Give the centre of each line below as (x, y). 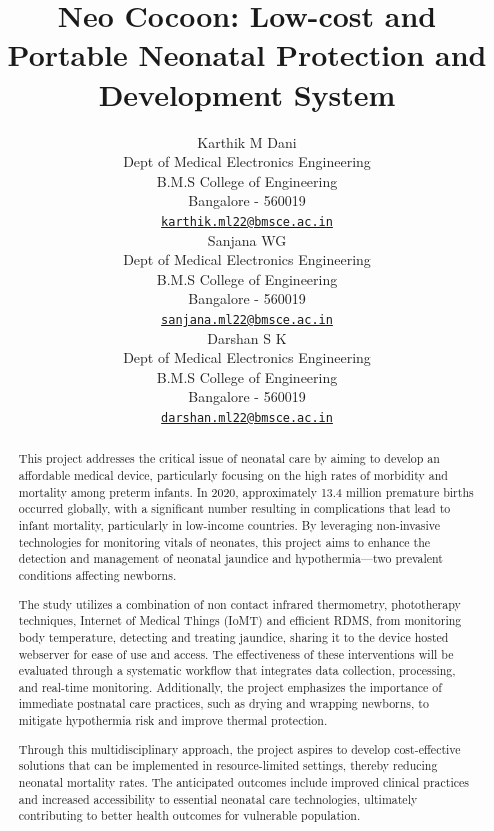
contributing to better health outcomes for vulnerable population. (189, 815)
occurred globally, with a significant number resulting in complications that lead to (234, 508)
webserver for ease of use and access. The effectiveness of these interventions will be (236, 653)
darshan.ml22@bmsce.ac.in (247, 417)
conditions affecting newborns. (97, 574)
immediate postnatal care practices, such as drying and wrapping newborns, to (223, 703)
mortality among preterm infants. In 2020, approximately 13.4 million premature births (246, 491)
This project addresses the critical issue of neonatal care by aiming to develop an (229, 458)
